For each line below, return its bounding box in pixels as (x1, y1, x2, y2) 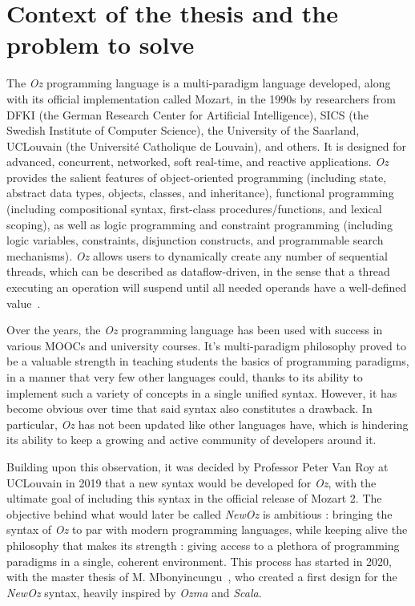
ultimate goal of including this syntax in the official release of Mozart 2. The (6, 490, 382, 507)
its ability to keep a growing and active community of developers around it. (6, 431, 377, 448)
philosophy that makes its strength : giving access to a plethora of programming (6, 536, 400, 553)
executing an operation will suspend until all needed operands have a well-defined (6, 279, 407, 296)
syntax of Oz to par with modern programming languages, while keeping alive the (6, 521, 408, 538)
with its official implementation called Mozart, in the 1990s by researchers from (6, 90, 396, 107)
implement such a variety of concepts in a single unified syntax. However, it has (6, 384, 397, 401)
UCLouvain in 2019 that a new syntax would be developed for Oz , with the (6, 474, 377, 491)
